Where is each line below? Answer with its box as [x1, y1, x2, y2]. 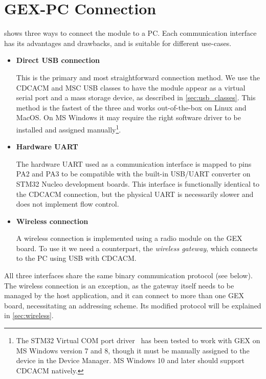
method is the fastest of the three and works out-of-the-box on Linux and [16, 102, 247, 113]
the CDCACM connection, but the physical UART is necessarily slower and [16, 188, 254, 199]
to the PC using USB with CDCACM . [16, 253, 137, 263]
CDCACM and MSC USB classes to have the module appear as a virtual [16, 82, 246, 93]
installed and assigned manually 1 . [16, 122, 121, 135]
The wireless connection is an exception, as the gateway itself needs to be [4, 280, 234, 291]
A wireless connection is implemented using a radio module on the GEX [16, 233, 242, 243]
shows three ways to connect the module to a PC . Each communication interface [4, 28, 257, 38]
